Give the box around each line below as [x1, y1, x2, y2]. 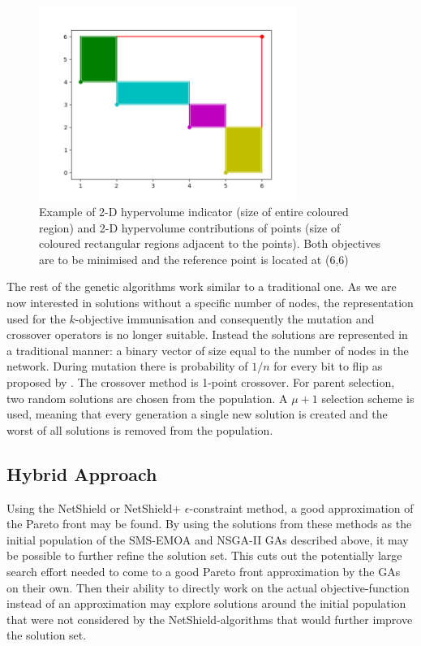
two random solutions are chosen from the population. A [6, 389, 288, 406]
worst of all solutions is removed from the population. [6, 421, 273, 438]
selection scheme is [321, 389, 415, 406]
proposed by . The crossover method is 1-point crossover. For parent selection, [6, 374, 395, 391]
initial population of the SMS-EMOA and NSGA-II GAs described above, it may [6, 531, 409, 548]
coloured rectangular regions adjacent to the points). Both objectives [39, 235, 380, 252]
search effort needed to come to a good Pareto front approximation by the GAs [6, 562, 401, 579]
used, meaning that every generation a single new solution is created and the [6, 405, 388, 423]
